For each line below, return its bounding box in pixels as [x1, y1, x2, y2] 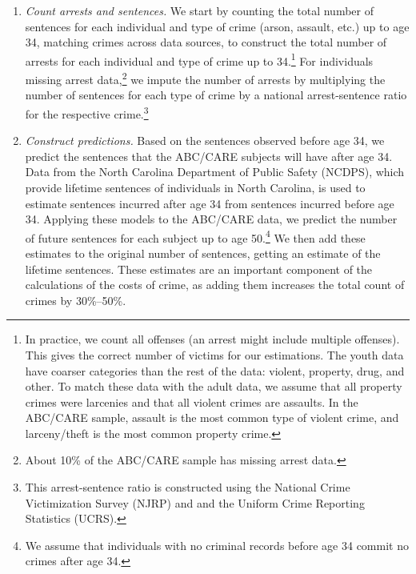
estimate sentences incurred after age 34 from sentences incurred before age [25, 195, 394, 211]
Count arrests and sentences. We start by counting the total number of [25, 2, 374, 18]
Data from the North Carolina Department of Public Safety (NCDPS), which [25, 163, 405, 180]
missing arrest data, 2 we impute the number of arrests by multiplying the [25, 69, 386, 87]
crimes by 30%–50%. [25, 291, 126, 308]
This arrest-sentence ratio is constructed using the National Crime [25, 479, 350, 496]
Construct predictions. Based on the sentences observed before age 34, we [25, 132, 385, 149]
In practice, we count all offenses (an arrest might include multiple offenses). [25, 331, 400, 347]
